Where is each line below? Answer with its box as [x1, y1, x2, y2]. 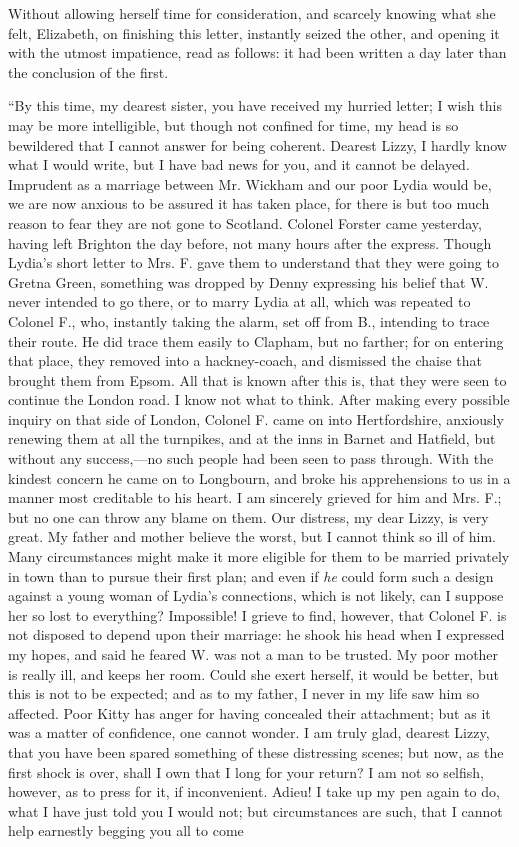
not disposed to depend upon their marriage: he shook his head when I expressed [8, 624, 505, 645]
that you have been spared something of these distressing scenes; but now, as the [8, 741, 504, 762]
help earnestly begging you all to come [8, 820, 244, 841]
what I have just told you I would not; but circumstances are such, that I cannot [8, 800, 503, 821]
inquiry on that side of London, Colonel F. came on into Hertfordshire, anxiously [8, 408, 504, 429]
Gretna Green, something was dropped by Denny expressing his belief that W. [8, 271, 489, 292]
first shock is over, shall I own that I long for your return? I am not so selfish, [8, 761, 484, 782]
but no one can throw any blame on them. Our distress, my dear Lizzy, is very [8, 506, 489, 527]
